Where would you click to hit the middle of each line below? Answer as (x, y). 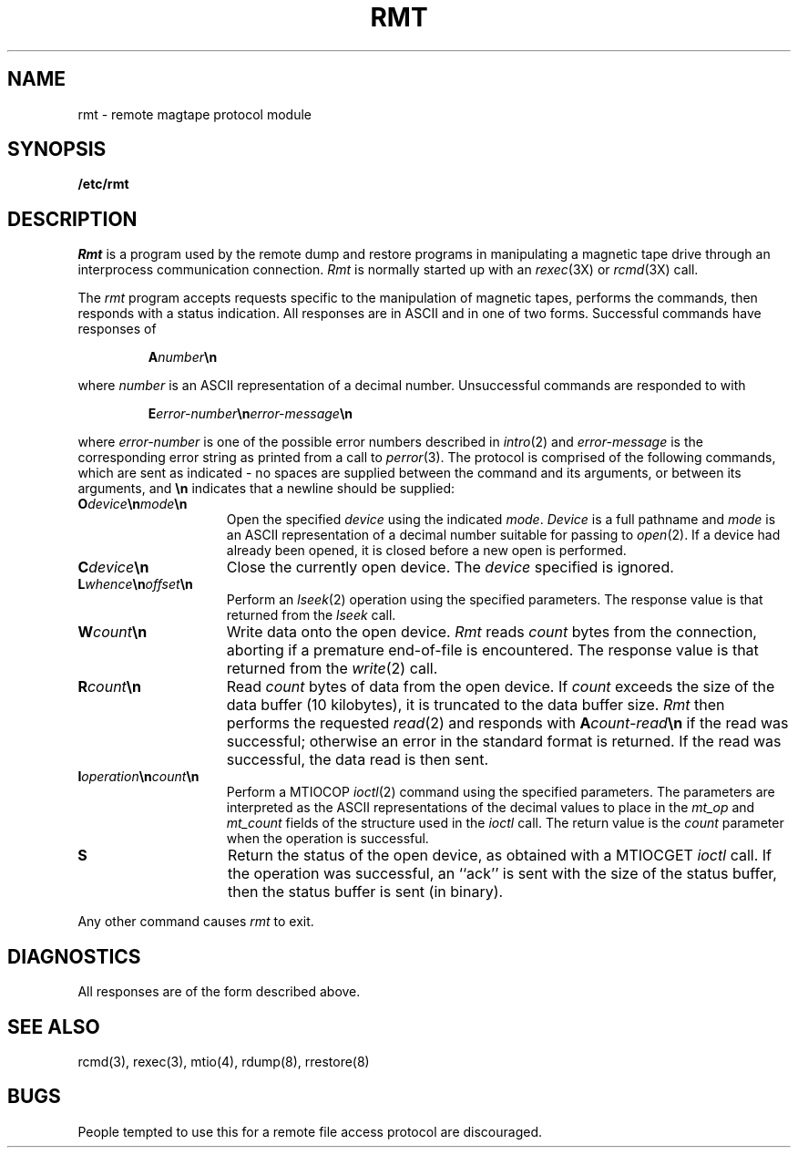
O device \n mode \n (133, 504)
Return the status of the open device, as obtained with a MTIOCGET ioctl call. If (500, 856)
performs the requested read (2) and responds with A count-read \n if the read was (507, 723)
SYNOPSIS (57, 150)
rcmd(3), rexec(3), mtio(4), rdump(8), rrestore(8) (224, 1061)
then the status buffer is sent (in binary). (366, 892)
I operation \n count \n (138, 777)
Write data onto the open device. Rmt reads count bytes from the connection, (491, 632)
